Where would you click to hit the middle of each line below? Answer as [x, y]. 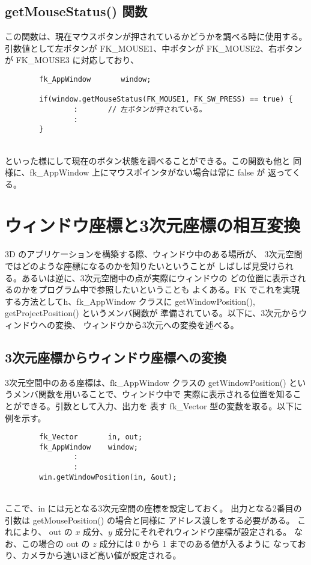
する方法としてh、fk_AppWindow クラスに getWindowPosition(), [130, 301]
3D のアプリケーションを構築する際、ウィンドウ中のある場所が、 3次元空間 [154, 254]
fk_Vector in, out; [91, 437]
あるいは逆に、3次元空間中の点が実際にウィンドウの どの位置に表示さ [159, 277]
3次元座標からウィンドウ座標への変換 [116, 357]
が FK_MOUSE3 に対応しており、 [72, 60]
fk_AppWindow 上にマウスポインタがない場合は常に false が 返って [161, 172]
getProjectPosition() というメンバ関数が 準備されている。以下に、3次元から [152, 313]
